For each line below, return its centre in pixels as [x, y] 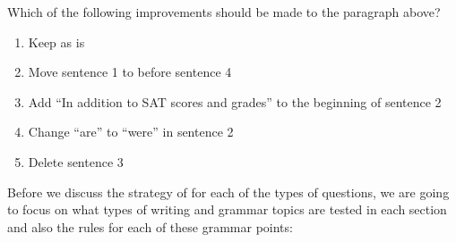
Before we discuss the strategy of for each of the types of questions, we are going [228, 192]
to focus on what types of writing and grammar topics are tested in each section [227, 209]
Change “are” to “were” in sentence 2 [131, 132]
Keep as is [56, 42]
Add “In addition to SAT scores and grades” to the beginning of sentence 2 [235, 101]
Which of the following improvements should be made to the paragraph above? [224, 12]
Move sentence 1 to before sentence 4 [130, 72]
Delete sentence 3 [76, 161]
